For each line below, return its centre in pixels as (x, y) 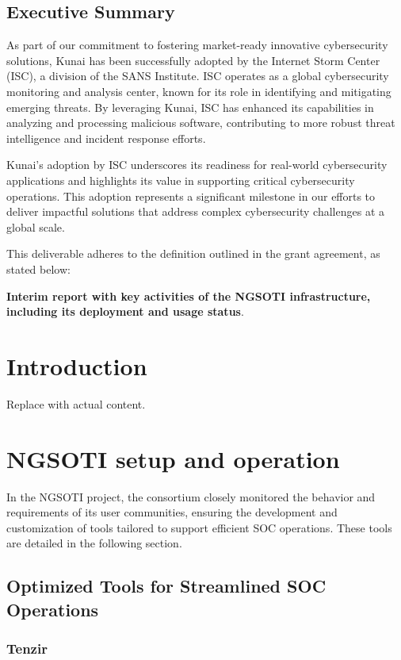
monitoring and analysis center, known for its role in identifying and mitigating (199, 91)
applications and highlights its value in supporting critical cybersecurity (181, 180)
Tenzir (27, 648)
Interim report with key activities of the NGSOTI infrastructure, (189, 295)
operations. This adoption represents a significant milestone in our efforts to (191, 196)
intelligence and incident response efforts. (106, 138)
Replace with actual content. (76, 403)
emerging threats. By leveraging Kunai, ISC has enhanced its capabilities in (190, 107)
